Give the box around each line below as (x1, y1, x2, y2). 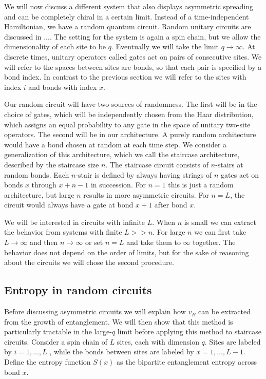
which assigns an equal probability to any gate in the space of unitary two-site (4, 119, 251, 129)
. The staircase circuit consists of (105, 159, 209, 169)
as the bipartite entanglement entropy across (117, 356, 257, 367)
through (31, 179, 56, 190)
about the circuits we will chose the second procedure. (4, 257, 174, 268)
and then (29, 237, 58, 248)
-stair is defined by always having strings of (75, 169, 212, 180)
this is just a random (168, 179, 234, 190)
